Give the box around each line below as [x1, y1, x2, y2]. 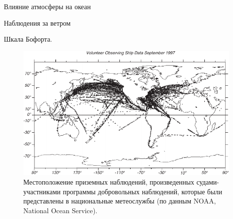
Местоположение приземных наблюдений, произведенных [23, 177, 195, 187]
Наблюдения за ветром [4, 17, 71, 28]
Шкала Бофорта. [4, 34, 52, 44]
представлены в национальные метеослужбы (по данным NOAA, [23, 196, 216, 206]
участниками [23, 186, 61, 196]
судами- [196, 177, 219, 187]
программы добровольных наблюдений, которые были [63, 186, 222, 196]
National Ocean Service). [23, 205, 98, 215]
